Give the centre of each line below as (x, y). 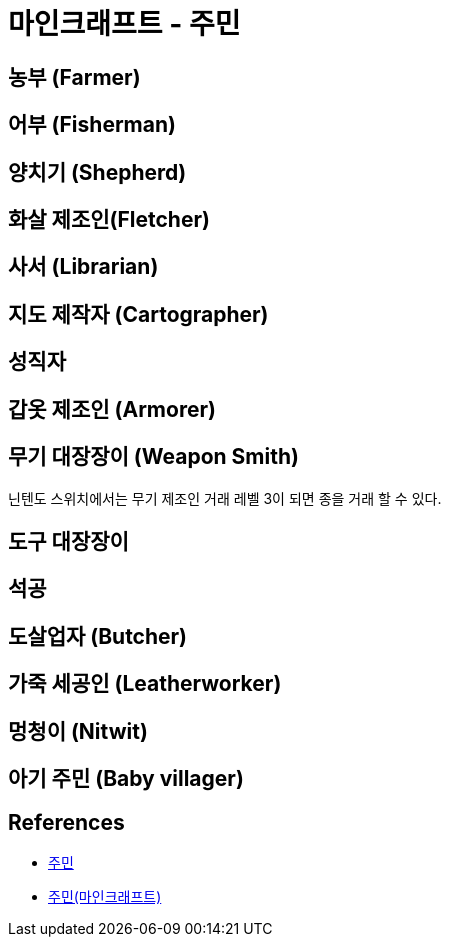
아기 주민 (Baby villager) (126, 779)
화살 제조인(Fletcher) (109, 220)
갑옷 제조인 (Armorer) (112, 409)
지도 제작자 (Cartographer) (138, 314)
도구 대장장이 (68, 541)
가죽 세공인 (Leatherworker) (145, 684)
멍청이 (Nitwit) (78, 731)
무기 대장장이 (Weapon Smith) (153, 457)
